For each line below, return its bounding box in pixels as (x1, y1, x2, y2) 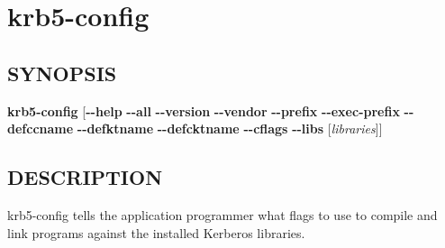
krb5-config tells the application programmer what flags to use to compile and (7, 205, 438, 224)
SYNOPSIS (7, 59, 117, 87)
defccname (7, 119, 74, 138)
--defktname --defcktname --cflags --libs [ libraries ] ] (77, 119, 383, 138)
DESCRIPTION (7, 163, 163, 191)
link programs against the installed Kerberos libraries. (7, 223, 305, 242)
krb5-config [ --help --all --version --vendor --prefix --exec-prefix (7, 101, 400, 120)
